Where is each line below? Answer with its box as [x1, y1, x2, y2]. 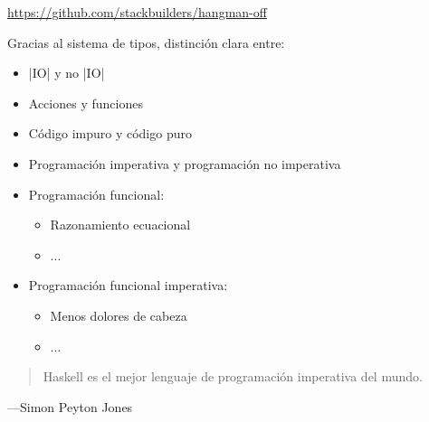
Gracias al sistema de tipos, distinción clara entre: [7, 33, 285, 52]
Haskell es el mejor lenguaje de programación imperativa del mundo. [43, 367, 423, 386]
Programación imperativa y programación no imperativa [28, 154, 341, 173]
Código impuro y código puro [28, 124, 192, 143]
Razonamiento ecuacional [50, 215, 191, 234]
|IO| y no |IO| [28, 63, 105, 82]
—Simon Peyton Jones [7, 397, 133, 416]
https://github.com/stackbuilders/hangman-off [7, 3, 267, 21]
